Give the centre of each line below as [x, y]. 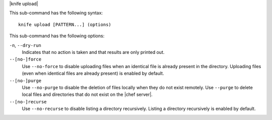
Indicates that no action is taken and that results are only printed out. [93, 52]
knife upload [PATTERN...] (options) [65, 24]
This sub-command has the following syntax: [56, 13]
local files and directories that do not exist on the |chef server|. [87, 95]
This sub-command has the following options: [57, 36]
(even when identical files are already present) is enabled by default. [93, 74]
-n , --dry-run [25, 45]
